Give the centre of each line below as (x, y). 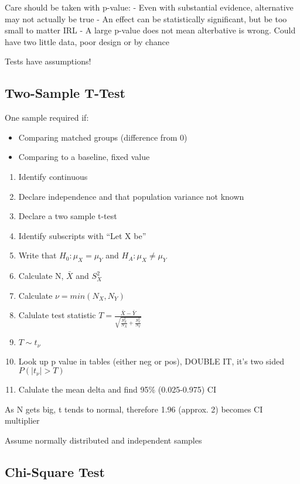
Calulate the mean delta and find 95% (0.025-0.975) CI (117, 389)
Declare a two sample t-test (68, 216)
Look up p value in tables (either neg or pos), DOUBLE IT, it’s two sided (151, 361)
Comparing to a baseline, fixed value (84, 157)
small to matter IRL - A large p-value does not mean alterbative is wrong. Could (150, 30)
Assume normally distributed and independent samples (103, 440)
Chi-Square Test (55, 471)
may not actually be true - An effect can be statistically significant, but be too (146, 18)
